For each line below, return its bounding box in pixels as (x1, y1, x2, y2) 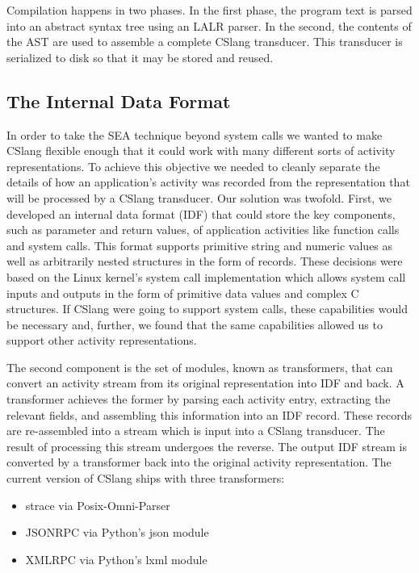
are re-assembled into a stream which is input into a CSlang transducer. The (6, 422, 385, 439)
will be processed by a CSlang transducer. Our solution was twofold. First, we (6, 189, 392, 206)
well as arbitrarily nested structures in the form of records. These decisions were (6, 253, 403, 270)
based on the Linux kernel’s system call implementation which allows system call (6, 268, 406, 285)
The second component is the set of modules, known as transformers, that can (6, 358, 393, 375)
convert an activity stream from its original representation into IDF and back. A (6, 374, 404, 391)
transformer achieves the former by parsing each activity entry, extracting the (6, 391, 391, 408)
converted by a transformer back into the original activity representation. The (6, 454, 392, 471)
